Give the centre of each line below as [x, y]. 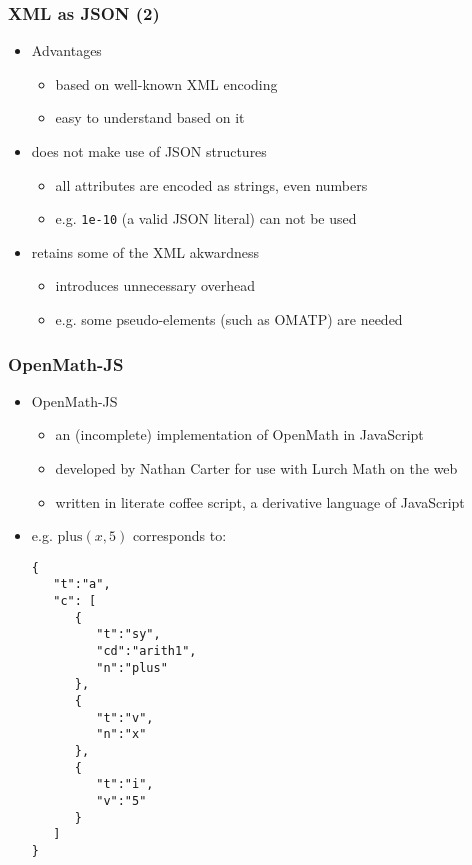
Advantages [66, 50]
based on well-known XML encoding [166, 83]
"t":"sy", [128, 634]
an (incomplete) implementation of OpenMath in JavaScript [239, 434]
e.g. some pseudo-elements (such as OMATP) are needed [229, 319]
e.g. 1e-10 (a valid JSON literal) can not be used [206, 218]
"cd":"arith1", [146, 651]
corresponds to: [179, 535]
